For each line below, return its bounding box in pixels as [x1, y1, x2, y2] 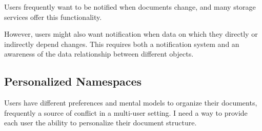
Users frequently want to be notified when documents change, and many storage [4, 2, 256, 12]
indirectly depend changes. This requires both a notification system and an [4, 38, 239, 49]
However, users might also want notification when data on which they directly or [4, 29, 258, 39]
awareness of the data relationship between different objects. [4, 48, 194, 59]
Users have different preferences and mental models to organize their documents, [4, 97, 257, 108]
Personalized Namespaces [4, 73, 142, 89]
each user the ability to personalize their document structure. [4, 117, 197, 128]
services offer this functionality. [4, 11, 102, 22]
